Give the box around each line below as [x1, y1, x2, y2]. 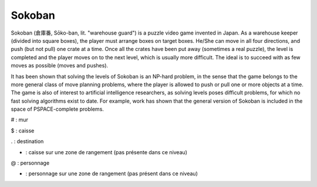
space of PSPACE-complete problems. [11, 106, 104, 113]
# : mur [11, 116, 29, 123]
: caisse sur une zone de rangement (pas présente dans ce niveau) [25, 148, 188, 155]
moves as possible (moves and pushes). [11, 62, 109, 69]
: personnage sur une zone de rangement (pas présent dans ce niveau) [25, 170, 198, 177]
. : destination [11, 138, 44, 145]
